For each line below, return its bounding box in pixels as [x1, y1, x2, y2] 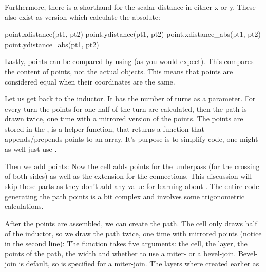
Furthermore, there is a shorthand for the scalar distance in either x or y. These [5, 2, 256, 12]
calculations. [5, 201, 44, 212]
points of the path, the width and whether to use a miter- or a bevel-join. [5, 248, 236, 259]
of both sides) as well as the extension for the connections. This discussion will [5, 171, 252, 181]
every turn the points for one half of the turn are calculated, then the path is [5, 103, 247, 114]
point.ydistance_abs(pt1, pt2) [5, 38, 99, 49]
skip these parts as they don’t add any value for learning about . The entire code [5, 180, 259, 191]
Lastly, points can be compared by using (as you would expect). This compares [5, 56, 254, 67]
